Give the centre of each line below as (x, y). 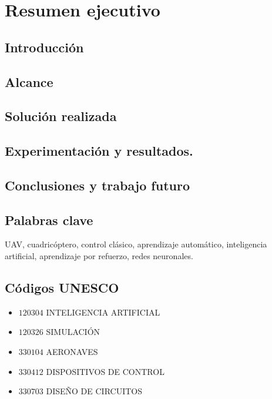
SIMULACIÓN (73, 332)
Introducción (44, 47)
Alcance (29, 81)
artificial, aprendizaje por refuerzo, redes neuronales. (99, 256)
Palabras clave (49, 219)
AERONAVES (72, 352)
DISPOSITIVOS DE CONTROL (105, 371)
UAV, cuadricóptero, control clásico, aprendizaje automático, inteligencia (136, 244)
